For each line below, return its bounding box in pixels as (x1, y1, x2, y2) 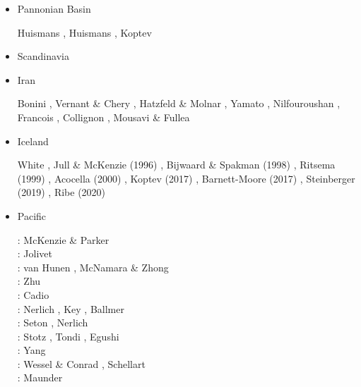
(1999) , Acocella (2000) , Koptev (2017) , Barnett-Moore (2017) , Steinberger (17, 171, 355, 185)
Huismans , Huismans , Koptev (17, 25, 152, 39)
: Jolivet (17, 246, 52, 261)
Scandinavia (17, 49, 69, 63)
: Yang (17, 343, 46, 357)
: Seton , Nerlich (17, 315, 88, 330)
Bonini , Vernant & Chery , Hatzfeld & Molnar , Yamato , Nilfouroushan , (17, 96, 341, 111)
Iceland (17, 133, 49, 148)
